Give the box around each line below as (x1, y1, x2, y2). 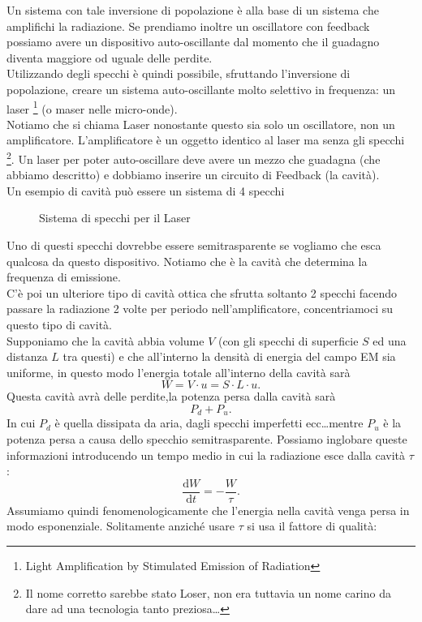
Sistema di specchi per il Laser (39, 209, 191, 226)
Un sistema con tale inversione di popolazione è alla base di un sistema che (6, 2, 379, 18)
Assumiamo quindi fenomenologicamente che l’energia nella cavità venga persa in (6, 501, 410, 518)
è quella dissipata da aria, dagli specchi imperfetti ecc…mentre (54, 414, 364, 431)
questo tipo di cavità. (6, 316, 112, 332)
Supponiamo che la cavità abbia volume (6, 332, 205, 349)
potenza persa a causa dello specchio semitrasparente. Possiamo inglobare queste (6, 431, 407, 448)
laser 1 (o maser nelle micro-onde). (6, 97, 178, 117)
